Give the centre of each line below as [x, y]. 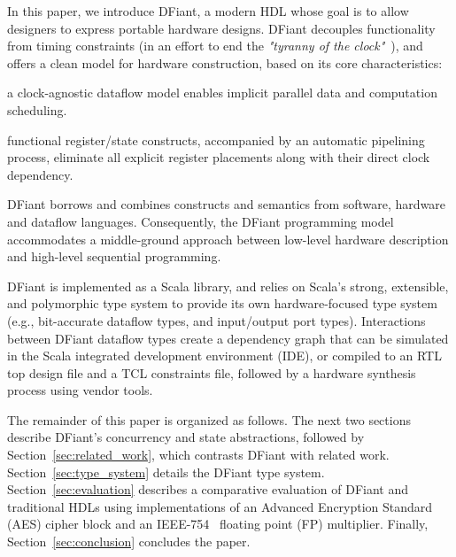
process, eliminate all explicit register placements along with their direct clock [219, 157]
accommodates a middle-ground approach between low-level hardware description [228, 239]
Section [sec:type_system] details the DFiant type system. [166, 472]
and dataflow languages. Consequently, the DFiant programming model [201, 221]
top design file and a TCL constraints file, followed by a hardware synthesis [212, 372]
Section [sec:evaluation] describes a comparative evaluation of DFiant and [208, 489]
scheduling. [37, 109]
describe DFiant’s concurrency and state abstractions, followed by [186, 437]
